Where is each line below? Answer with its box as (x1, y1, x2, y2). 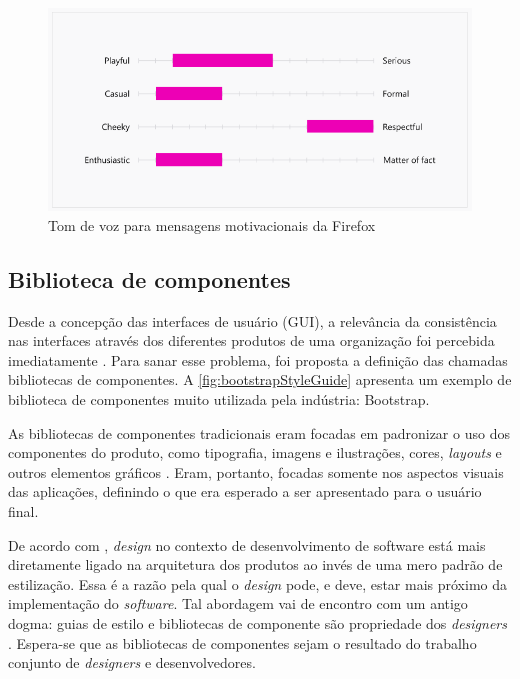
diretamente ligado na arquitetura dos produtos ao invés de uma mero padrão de (8, 554, 503, 575)
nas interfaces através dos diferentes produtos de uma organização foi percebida (8, 330, 495, 351)
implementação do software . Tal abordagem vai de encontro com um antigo (8, 593, 468, 614)
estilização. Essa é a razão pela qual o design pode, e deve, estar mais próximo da (8, 573, 508, 594)
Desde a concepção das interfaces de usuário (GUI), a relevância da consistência (8, 310, 497, 331)
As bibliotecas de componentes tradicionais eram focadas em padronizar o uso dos (8, 422, 510, 443)
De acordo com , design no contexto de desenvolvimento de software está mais (8, 534, 486, 555)
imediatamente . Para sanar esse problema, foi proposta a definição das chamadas (8, 349, 508, 370)
